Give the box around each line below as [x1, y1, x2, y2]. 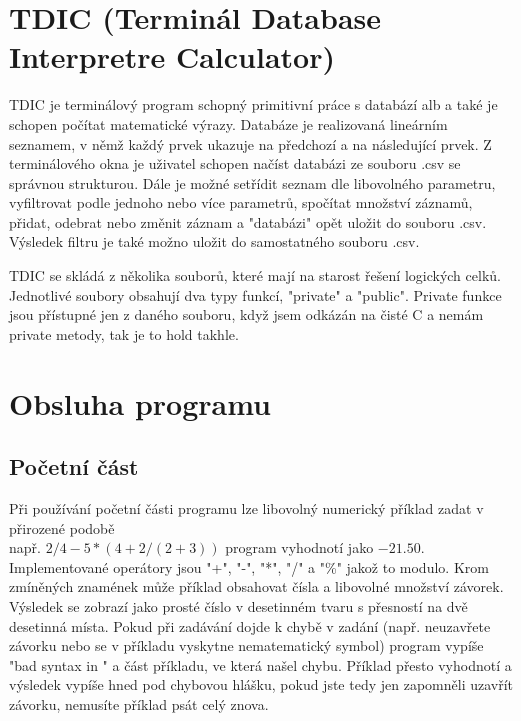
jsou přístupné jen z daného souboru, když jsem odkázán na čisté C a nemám [9, 304, 484, 325]
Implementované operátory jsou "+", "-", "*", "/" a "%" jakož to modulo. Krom [9, 556, 489, 577]
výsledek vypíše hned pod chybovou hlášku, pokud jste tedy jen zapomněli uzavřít [9, 674, 514, 695]
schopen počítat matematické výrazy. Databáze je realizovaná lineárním [9, 113, 448, 134]
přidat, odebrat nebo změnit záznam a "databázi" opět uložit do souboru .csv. [9, 211, 487, 232]
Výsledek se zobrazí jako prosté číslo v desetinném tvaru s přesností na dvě [9, 595, 468, 616]
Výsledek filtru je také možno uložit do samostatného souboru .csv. [9, 231, 420, 252]
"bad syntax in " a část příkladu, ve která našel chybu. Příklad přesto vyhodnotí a [9, 654, 512, 675]
